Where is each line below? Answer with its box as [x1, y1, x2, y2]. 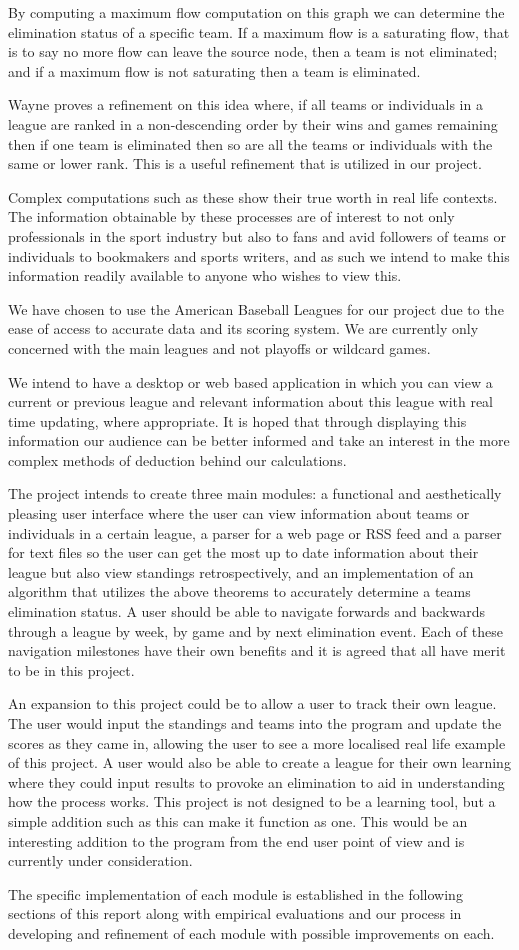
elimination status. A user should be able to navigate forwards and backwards [8, 601, 486, 622]
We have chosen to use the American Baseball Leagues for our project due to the [8, 298, 504, 319]
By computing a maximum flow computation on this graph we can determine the [8, 2, 505, 22]
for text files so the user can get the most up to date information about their [8, 542, 479, 563]
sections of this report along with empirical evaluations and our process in [8, 903, 462, 924]
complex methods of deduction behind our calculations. [8, 449, 347, 470]
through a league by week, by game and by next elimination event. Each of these [8, 620, 503, 641]
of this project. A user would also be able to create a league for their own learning [8, 752, 511, 773]
